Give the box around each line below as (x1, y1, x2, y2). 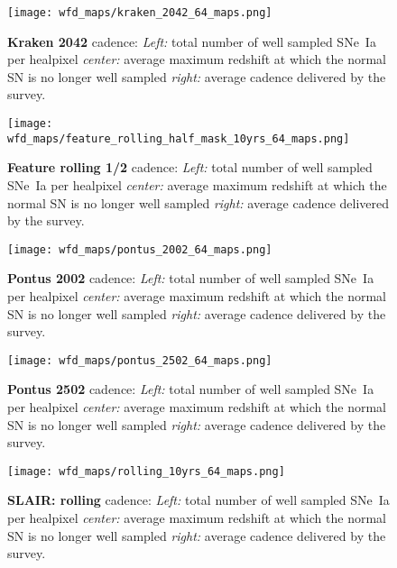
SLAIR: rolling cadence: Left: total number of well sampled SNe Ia (7, 490, 390, 509)
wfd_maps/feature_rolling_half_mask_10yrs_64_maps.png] (7, 132, 350, 145)
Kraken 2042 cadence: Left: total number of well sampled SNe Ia (7, 32, 376, 50)
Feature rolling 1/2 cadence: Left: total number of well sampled (7, 158, 373, 177)
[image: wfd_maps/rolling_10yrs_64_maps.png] (7, 464, 285, 478)
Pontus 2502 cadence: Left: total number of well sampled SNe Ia (7, 380, 374, 399)
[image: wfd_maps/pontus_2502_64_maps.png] (7, 353, 272, 367)
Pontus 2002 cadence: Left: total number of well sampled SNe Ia (7, 269, 374, 288)
